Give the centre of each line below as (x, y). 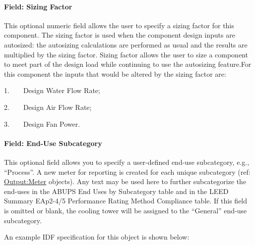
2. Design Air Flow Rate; (48, 107)
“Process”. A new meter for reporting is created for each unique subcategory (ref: (127, 171)
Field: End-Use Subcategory (53, 143)
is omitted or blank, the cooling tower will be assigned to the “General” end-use (126, 210)
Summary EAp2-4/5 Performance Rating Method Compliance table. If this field (126, 201)
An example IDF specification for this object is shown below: (97, 237)
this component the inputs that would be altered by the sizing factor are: (115, 73)
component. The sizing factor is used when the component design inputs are (120, 35)
